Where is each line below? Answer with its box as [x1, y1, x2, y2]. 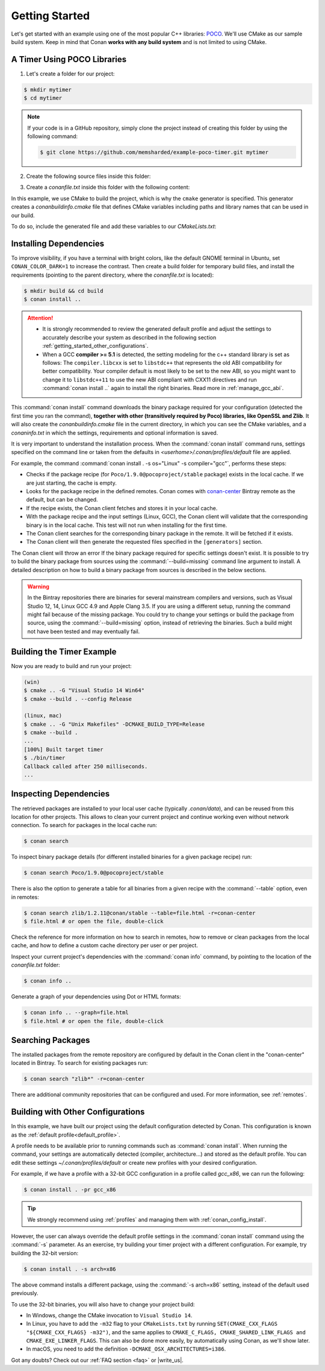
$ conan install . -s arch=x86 [23, 1265, 117, 1272]
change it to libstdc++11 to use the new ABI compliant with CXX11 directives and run [42, 376, 257, 383]
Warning [27, 582, 49, 590]
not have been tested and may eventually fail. [27, 628, 140, 635]
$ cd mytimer [23, 95, 63, 102]
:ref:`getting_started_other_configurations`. [42, 342, 149, 350]
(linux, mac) [23, 712, 63, 719]
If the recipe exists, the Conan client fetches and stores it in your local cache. [26, 504, 218, 512]
